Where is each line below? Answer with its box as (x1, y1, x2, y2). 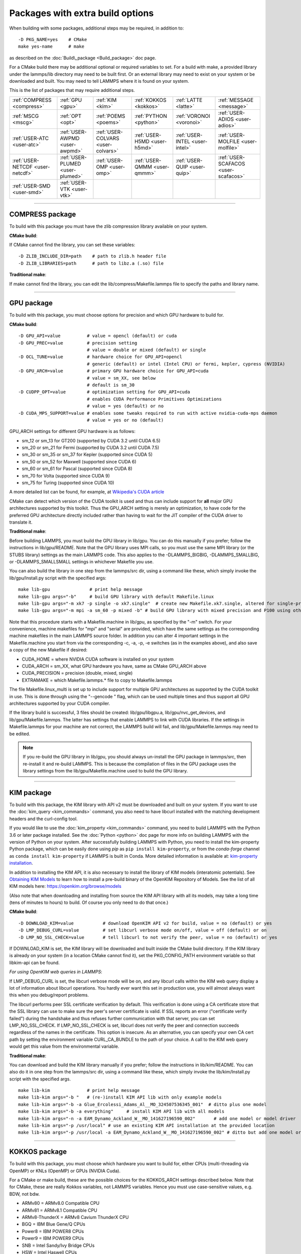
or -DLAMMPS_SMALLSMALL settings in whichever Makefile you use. (9, 558, 154, 564)
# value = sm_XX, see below (87, 375, 156, 381)
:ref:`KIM (96, 96, 117, 103)
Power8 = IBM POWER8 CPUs (22, 1228, 84, 1234)
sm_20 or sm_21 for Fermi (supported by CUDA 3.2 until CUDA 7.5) (22, 444, 160, 451)
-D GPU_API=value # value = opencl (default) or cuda (18, 333, 177, 339)
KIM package (9, 788, 52, 797)
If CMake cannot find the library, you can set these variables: (9, 241, 135, 248)
